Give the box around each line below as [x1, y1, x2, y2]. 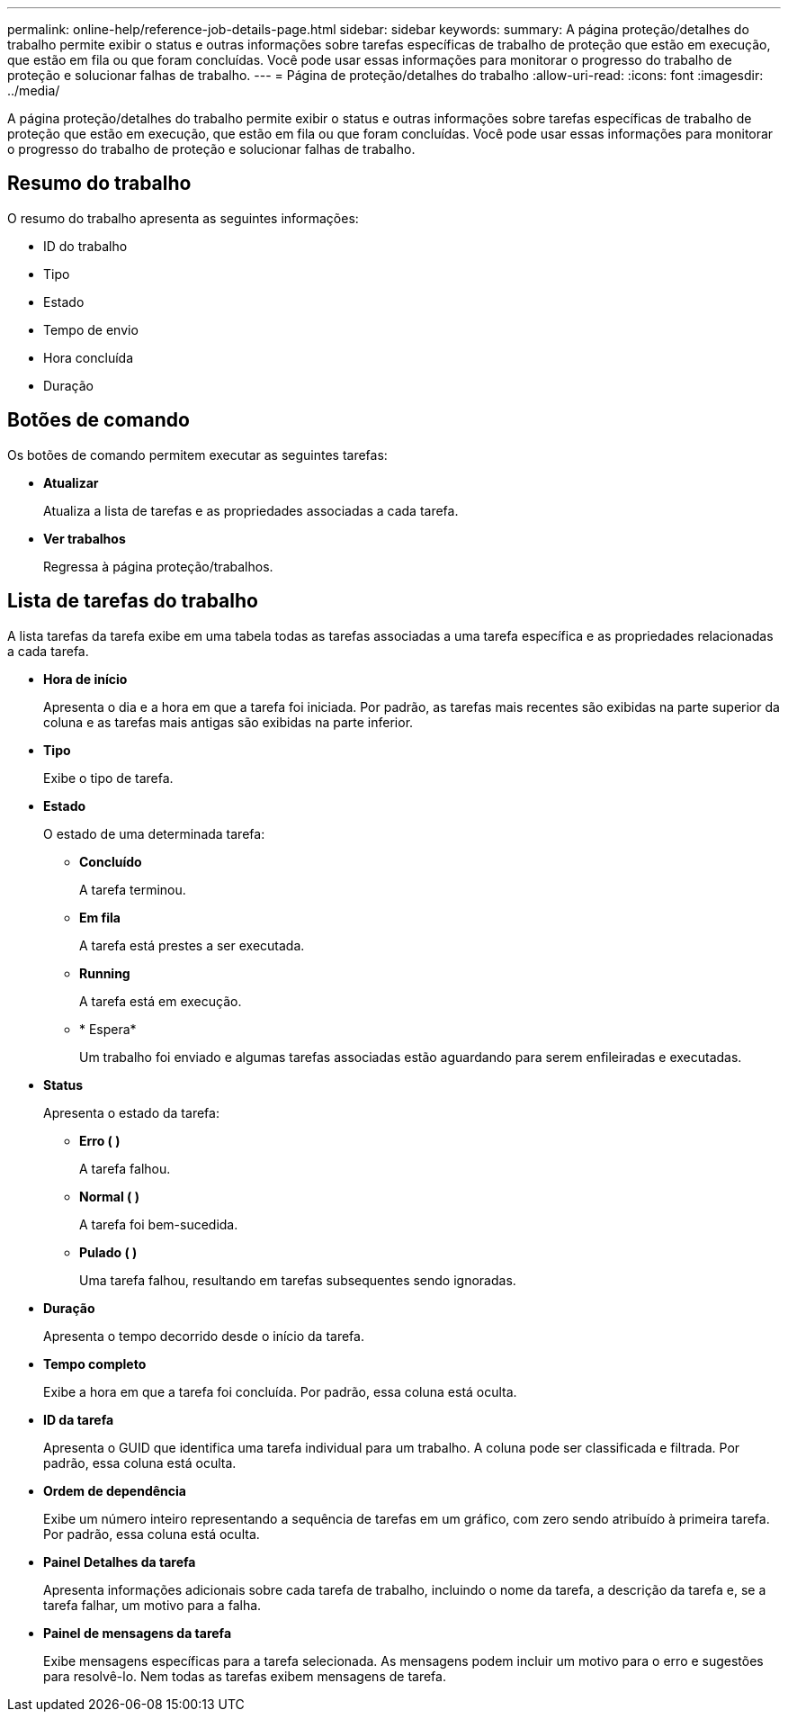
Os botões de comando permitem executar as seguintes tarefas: [7, 446, 388, 463]
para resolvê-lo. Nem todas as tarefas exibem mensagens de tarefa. [43, 1668, 446, 1684]
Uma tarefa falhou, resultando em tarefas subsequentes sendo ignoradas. [79, 1272, 516, 1288]
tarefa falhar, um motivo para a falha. [43, 1597, 262, 1613]
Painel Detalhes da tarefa [43, 1553, 196, 1570]
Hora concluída [43, 349, 134, 365]
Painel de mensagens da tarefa [43, 1624, 232, 1641]
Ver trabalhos [43, 530, 126, 546]
